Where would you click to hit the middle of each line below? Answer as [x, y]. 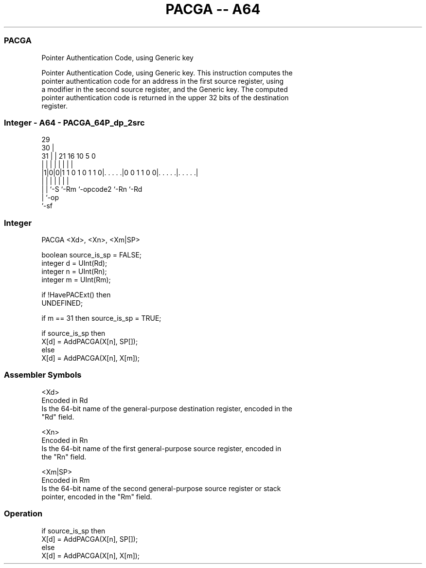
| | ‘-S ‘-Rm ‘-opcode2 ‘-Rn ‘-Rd [92, 189]
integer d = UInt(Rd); [74, 263]
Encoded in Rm [66, 480]
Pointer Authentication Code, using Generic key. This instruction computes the [167, 73]
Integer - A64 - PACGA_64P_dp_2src [74, 122]
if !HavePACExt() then [76, 295]
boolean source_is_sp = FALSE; [92, 255]
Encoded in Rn [65, 440]
